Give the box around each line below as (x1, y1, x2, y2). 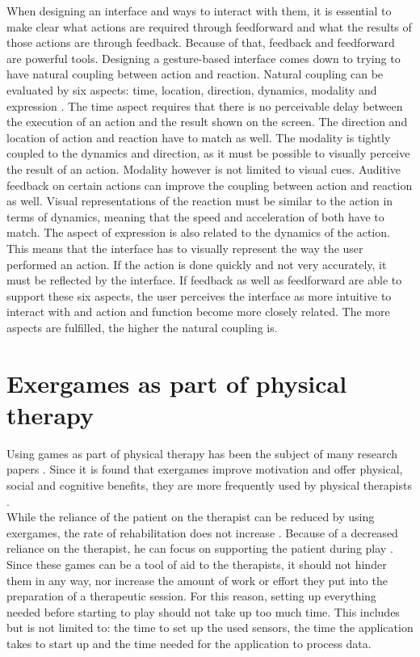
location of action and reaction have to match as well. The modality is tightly (6, 128, 391, 145)
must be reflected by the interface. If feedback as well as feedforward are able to (6, 272, 402, 288)
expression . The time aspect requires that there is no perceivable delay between (6, 97, 403, 114)
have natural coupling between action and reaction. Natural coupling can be (6, 65, 384, 82)
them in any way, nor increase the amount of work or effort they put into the (6, 571, 388, 588)
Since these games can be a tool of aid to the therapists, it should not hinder (6, 555, 387, 572)
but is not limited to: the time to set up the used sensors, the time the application (6, 619, 414, 636)
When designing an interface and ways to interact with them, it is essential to (6, 2, 392, 19)
